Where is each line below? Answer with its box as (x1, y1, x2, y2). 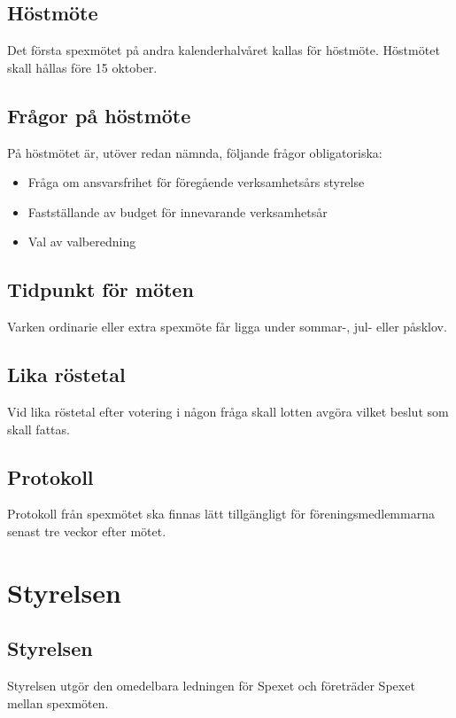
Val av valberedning (27, 232, 136, 251)
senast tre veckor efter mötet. (7, 521, 166, 540)
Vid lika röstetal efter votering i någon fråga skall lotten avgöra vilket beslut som (7, 402, 449, 420)
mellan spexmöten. (7, 693, 109, 712)
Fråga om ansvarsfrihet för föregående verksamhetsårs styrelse (27, 173, 365, 191)
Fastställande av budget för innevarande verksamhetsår (27, 202, 328, 221)
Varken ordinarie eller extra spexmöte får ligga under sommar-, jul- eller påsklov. (7, 317, 447, 336)
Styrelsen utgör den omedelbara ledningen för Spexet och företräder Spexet (7, 676, 415, 695)
